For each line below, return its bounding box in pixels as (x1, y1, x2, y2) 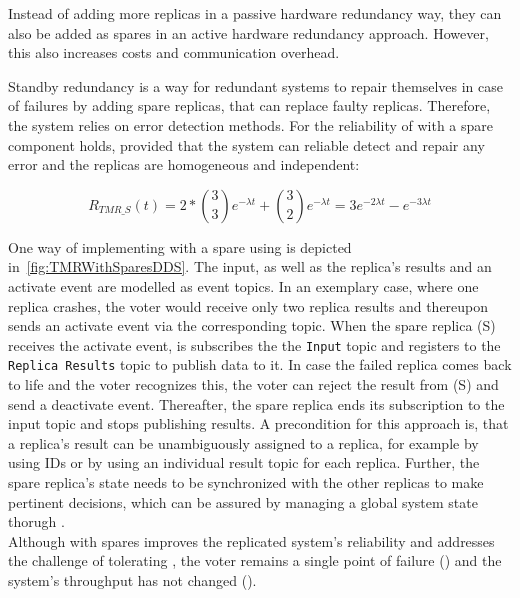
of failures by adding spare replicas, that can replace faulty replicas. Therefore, (8, 95, 491, 116)
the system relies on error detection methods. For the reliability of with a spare (8, 114, 494, 135)
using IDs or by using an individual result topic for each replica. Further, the (8, 452, 480, 473)
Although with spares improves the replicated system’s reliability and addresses (8, 530, 495, 551)
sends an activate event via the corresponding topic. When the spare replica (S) (8, 315, 496, 336)
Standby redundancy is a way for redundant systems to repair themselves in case (8, 75, 503, 96)
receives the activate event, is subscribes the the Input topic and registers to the (8, 334, 501, 355)
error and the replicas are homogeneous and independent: (8, 154, 360, 175)
